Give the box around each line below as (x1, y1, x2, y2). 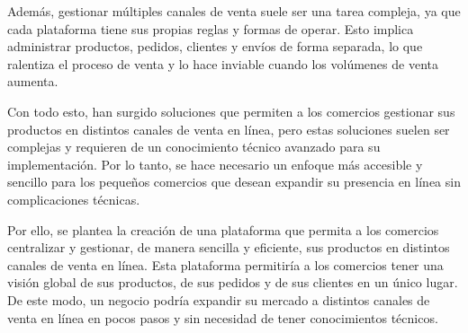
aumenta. (7, 72, 58, 91)
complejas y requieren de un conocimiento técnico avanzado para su (7, 137, 381, 156)
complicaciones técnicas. (7, 189, 140, 208)
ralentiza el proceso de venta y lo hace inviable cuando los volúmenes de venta (7, 54, 438, 73)
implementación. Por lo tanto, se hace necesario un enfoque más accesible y (7, 154, 423, 173)
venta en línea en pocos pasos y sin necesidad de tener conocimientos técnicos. (7, 308, 438, 327)
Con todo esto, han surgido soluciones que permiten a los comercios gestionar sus (7, 101, 455, 120)
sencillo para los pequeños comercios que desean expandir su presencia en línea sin (7, 172, 461, 191)
